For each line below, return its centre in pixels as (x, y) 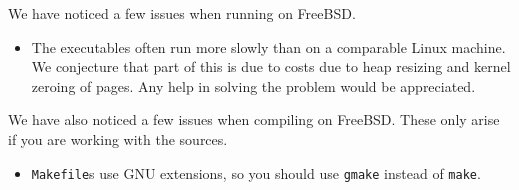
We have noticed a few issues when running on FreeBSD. (182, 13)
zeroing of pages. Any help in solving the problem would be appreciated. (253, 85)
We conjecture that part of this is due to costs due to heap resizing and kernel (271, 66)
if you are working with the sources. (118, 138)
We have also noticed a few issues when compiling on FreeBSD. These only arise (254, 119)
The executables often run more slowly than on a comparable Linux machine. (268, 46)
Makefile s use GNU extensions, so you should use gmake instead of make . (256, 172)
